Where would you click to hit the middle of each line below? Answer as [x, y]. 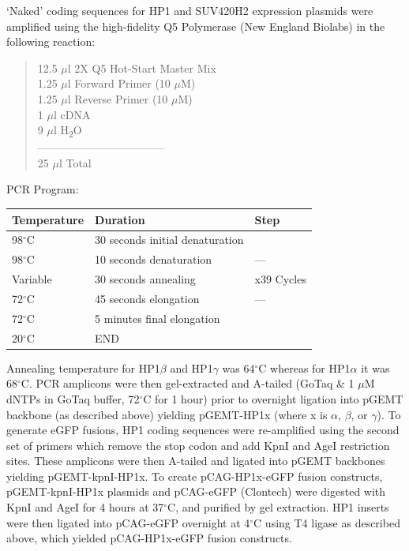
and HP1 [191, 367]
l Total [75, 162]
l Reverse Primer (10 [118, 98]
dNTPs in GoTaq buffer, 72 [73, 398]
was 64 [238, 367]
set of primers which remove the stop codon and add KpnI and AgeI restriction [198, 445]
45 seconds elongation [147, 298]
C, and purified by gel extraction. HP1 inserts [278, 507]
